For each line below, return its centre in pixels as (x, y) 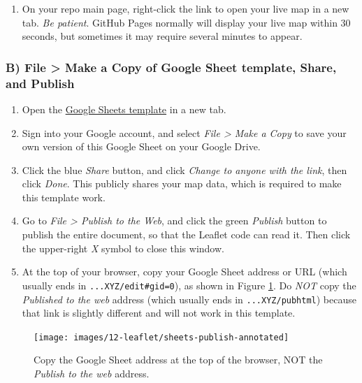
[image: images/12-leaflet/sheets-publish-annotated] (161, 337)
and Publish (40, 83)
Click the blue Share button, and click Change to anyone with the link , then (184, 169)
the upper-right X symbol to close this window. (123, 248)
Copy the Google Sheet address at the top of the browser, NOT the (178, 360)
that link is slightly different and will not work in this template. (159, 313)
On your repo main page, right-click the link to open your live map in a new (186, 8)
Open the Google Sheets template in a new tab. (124, 109)
